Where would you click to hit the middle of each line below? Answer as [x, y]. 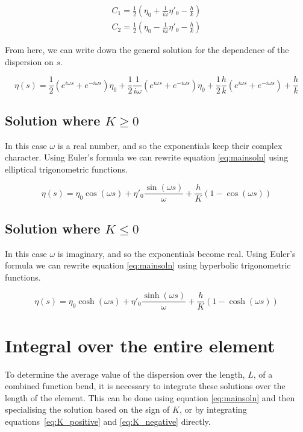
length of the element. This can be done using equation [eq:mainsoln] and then [150, 397]
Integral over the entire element [140, 345]
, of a [263, 374]
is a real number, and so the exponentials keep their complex [170, 145]
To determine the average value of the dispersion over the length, [125, 374]
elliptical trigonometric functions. [66, 169]
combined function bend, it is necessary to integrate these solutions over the [145, 386]
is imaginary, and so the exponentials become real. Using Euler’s [176, 253]
